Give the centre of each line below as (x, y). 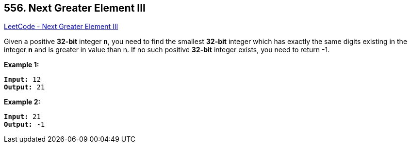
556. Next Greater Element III (75, 8)
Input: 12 (22, 80)
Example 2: (22, 102)
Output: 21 (25, 87)
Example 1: (22, 65)
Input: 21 (22, 117)
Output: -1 (25, 125)
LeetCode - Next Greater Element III (61, 27)
